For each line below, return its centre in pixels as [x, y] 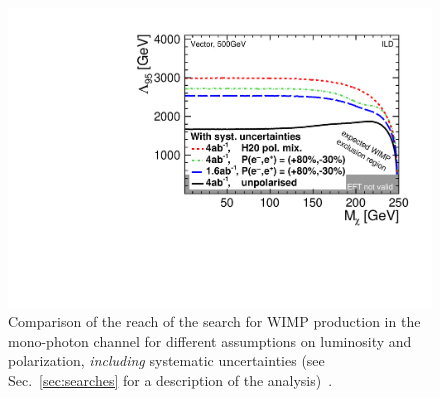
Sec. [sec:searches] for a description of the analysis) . [170, 380]
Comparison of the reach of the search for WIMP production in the [214, 321]
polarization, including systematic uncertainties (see [166, 360]
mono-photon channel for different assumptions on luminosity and [210, 340]
